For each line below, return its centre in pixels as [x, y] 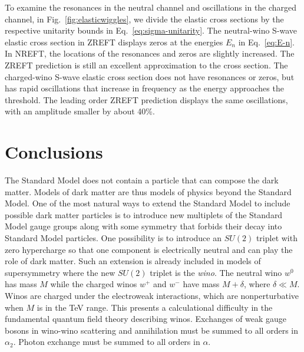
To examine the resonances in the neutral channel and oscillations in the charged [151, 7]
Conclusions [54, 152]
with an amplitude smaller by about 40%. [80, 111]
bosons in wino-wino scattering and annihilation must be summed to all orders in [151, 330]
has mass [21, 284]
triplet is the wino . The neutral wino [216, 272]
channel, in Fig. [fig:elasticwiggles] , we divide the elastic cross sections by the [144, 19]
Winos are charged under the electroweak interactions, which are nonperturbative [152, 295]
